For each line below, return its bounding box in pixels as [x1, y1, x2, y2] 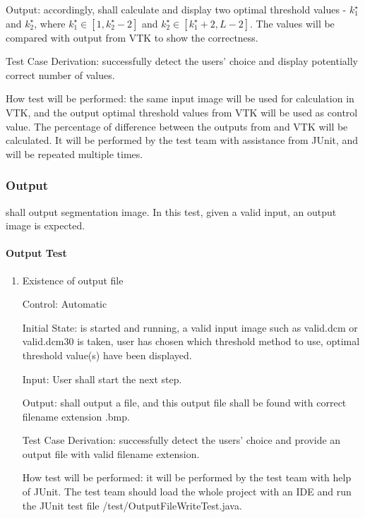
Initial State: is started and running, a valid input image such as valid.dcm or [22, 320, 358, 335]
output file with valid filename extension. [22, 446, 200, 461]
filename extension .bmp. [22, 409, 130, 423]
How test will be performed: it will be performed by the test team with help [22, 470, 352, 485]
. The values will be [249, 16, 335, 30]
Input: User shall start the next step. [22, 371, 182, 386]
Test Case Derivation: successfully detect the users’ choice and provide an [22, 433, 341, 447]
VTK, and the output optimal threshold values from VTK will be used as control [6, 104, 358, 119]
